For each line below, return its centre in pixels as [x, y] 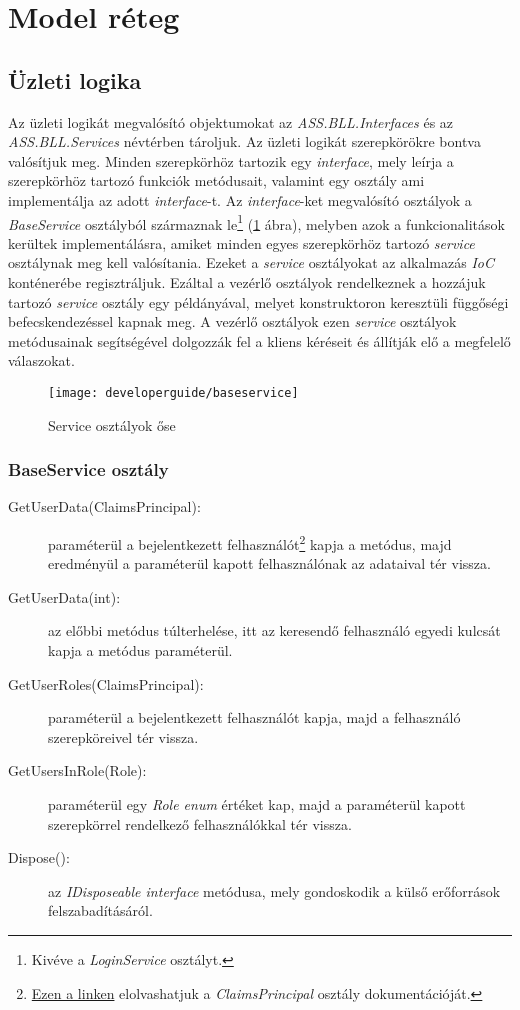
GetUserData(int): [64, 596]
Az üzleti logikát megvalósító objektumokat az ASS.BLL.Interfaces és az [231, 121]
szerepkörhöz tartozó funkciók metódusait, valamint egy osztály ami [216, 180]
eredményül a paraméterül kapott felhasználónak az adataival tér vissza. [269, 563]
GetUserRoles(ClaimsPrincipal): [106, 683]
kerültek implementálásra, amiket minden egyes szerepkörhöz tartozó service [241, 242]
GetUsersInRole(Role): [77, 770]
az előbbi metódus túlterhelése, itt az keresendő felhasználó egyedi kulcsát [274, 630]
